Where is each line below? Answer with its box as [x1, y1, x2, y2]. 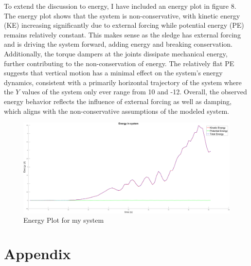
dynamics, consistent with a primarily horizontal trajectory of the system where [4, 77, 242, 87]
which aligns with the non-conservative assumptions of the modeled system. [4, 106, 229, 116]
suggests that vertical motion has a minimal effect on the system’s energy [4, 68, 223, 78]
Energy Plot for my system [23, 215, 104, 225]
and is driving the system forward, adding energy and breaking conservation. [4, 39, 233, 49]
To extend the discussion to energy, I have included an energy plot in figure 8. [4, 1, 236, 11]
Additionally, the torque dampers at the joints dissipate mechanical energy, [4, 48, 228, 58]
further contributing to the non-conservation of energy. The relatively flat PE [4, 58, 234, 68]
